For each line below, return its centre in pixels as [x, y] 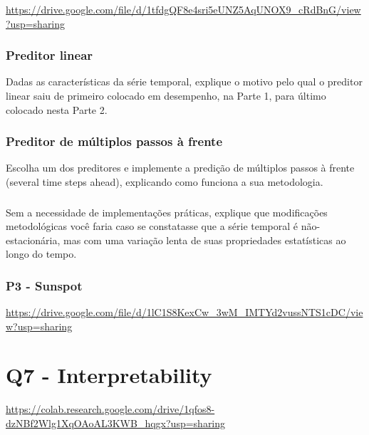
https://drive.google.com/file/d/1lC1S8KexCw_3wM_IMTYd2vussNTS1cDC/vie [184, 312]
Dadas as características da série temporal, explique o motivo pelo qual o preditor [184, 82]
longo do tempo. [41, 254]
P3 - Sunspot [44, 285]
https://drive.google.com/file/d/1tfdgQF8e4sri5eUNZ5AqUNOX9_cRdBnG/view [183, 9]
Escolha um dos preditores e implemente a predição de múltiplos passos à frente [180, 168]
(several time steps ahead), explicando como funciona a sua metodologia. [165, 182]
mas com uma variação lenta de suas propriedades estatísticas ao [205, 240]
